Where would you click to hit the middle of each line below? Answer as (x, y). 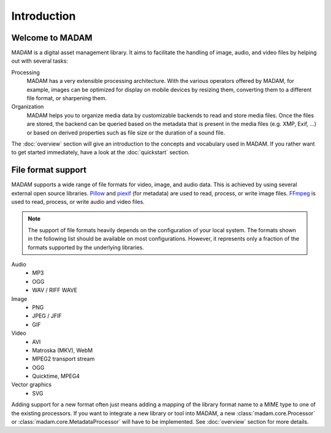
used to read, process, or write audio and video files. (78, 202)
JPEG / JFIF (47, 316)
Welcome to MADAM (52, 38)
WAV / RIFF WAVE (55, 290)
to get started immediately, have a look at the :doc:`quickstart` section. (101, 152)
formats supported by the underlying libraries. (86, 247)
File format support (49, 170)
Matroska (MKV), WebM (63, 350)
